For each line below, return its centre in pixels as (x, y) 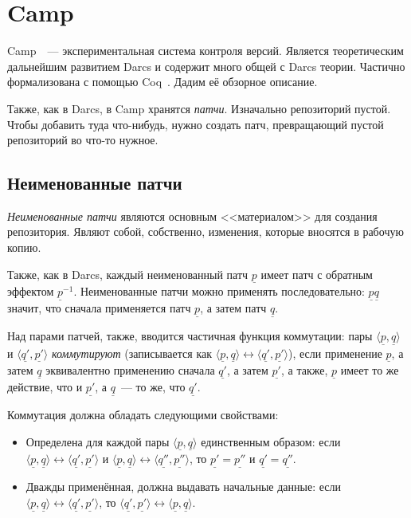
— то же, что (153, 386)
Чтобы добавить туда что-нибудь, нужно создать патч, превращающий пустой (196, 124)
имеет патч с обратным (317, 274)
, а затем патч (233, 308)
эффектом (31, 290)
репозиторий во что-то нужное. (83, 140)
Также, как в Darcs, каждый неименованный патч (128, 274)
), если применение (335, 353)
